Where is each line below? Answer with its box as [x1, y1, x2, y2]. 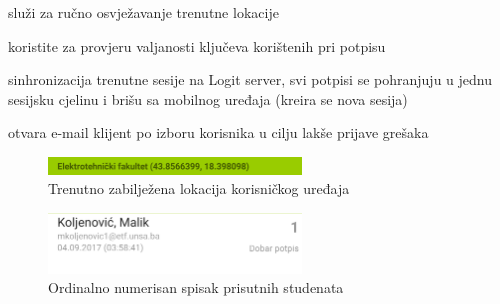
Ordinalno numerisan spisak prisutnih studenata [48, 277, 344, 298]
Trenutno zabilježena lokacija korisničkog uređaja [48, 178, 350, 199]
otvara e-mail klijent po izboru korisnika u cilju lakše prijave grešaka [8, 122, 429, 143]
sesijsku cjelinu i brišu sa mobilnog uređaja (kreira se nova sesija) [8, 88, 408, 109]
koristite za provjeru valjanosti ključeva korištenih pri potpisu [8, 35, 386, 56]
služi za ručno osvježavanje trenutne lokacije [8, 2, 279, 22]
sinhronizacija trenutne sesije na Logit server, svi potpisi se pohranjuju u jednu [8, 69, 492, 90]
